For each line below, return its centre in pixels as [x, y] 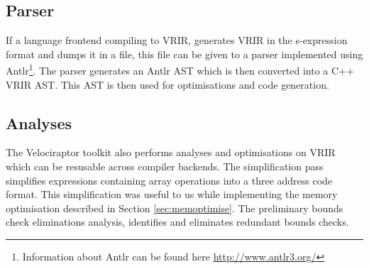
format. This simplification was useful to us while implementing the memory [172, 194]
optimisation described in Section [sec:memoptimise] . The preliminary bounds [175, 208]
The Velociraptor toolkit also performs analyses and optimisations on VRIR [171, 152]
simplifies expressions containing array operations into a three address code [169, 180]
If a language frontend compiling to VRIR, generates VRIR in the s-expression [177, 40]
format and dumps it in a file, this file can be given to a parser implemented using [184, 54]
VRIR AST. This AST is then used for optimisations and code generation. [167, 84]
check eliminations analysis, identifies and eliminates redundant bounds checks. [177, 222]
